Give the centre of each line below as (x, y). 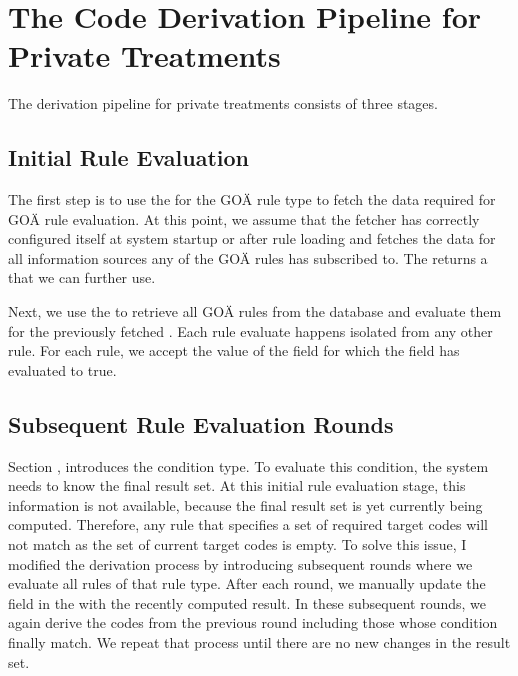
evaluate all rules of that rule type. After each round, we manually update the (247, 583)
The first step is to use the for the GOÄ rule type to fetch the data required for (252, 199)
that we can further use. (82, 277)
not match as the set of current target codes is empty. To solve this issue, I (237, 544)
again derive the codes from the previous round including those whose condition (253, 622)
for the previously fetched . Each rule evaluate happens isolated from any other (250, 330)
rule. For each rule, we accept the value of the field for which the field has (234, 350)
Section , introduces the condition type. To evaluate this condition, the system (248, 465)
